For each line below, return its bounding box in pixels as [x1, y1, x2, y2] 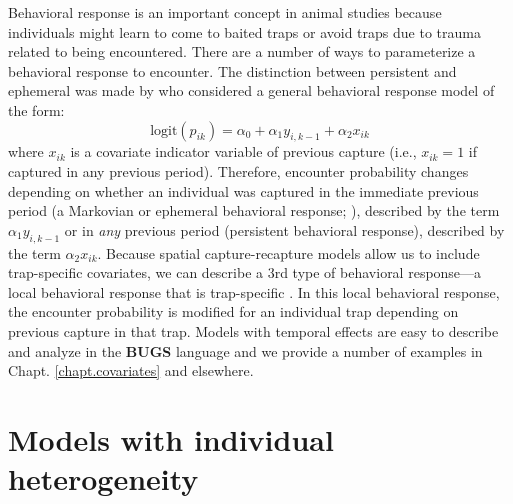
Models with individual [8, 418, 334, 459]
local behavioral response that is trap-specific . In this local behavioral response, [8, 281, 500, 302]
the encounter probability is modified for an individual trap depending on [8, 301, 459, 322]
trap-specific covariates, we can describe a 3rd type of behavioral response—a [8, 262, 482, 283]
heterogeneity [8, 458, 199, 499]
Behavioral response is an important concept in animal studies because [8, 2, 442, 22]
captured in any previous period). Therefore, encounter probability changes [8, 160, 469, 181]
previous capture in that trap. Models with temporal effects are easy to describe [8, 320, 499, 341]
